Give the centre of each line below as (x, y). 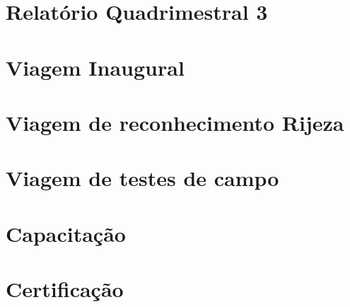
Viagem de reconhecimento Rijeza (175, 122)
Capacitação (66, 233)
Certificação (65, 289)
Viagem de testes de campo (142, 178)
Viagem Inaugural (95, 67)
